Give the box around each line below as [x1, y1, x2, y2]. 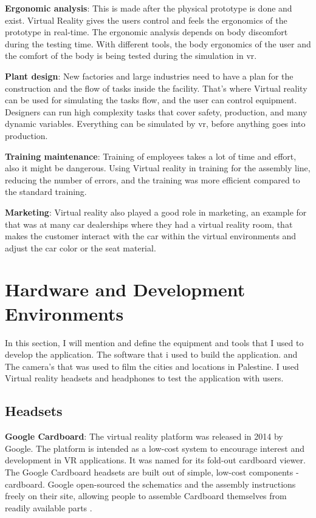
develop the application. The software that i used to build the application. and [5, 348, 298, 361]
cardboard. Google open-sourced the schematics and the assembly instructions [5, 477, 296, 490]
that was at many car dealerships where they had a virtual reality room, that [5, 217, 293, 230]
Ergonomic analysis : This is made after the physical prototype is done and [5, 2, 292, 14]
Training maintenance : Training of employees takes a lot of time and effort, [5, 149, 297, 162]
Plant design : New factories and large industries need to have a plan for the [5, 69, 294, 82]
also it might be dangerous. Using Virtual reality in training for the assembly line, [5, 162, 311, 174]
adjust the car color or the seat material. [5, 241, 156, 254]
